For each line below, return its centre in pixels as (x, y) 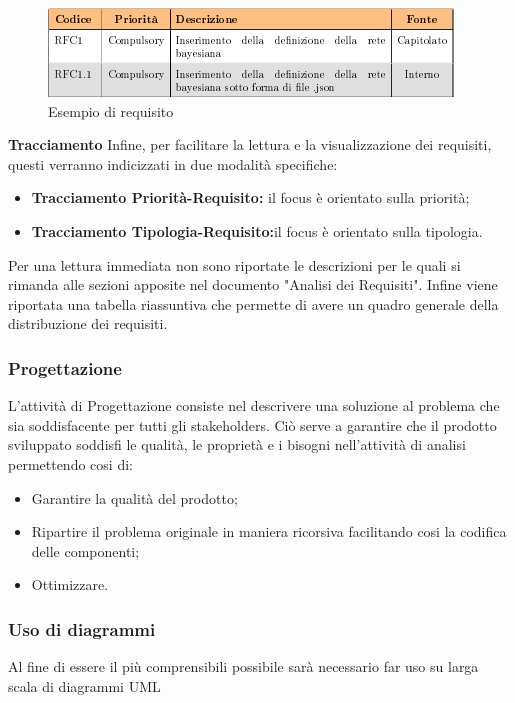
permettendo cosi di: (70, 463)
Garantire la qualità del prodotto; (134, 497)
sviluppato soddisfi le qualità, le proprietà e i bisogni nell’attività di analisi (237, 444)
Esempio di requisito (111, 110)
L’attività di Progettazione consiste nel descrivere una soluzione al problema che (254, 405)
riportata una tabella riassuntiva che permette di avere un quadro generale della (253, 303)
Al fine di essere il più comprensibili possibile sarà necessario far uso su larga (243, 666)
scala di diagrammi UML (84, 685)
